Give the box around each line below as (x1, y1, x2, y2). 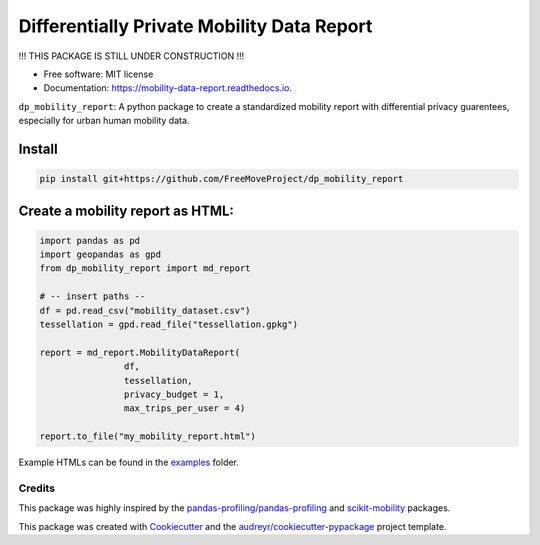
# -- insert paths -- (39, 291, 146, 302)
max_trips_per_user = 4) (123, 403, 246, 414)
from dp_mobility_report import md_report (39, 263, 251, 274)
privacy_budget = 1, (123, 389, 225, 400)
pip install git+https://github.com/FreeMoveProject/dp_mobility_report (39, 173, 404, 185)
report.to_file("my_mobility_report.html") (39, 431, 257, 442)
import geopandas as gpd (39, 249, 162, 260)
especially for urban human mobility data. (18, 115, 190, 127)
